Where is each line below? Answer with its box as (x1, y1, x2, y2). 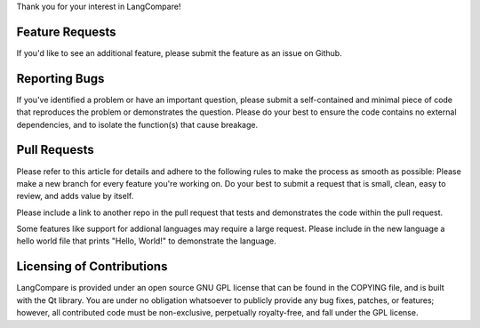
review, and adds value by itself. (16, 191, 134, 202)
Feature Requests (16, 24, 116, 39)
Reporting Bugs (16, 71, 105, 86)
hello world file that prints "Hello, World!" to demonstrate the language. (16, 236, 276, 246)
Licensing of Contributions (16, 259, 168, 275)
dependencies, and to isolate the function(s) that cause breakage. (16, 119, 259, 130)
